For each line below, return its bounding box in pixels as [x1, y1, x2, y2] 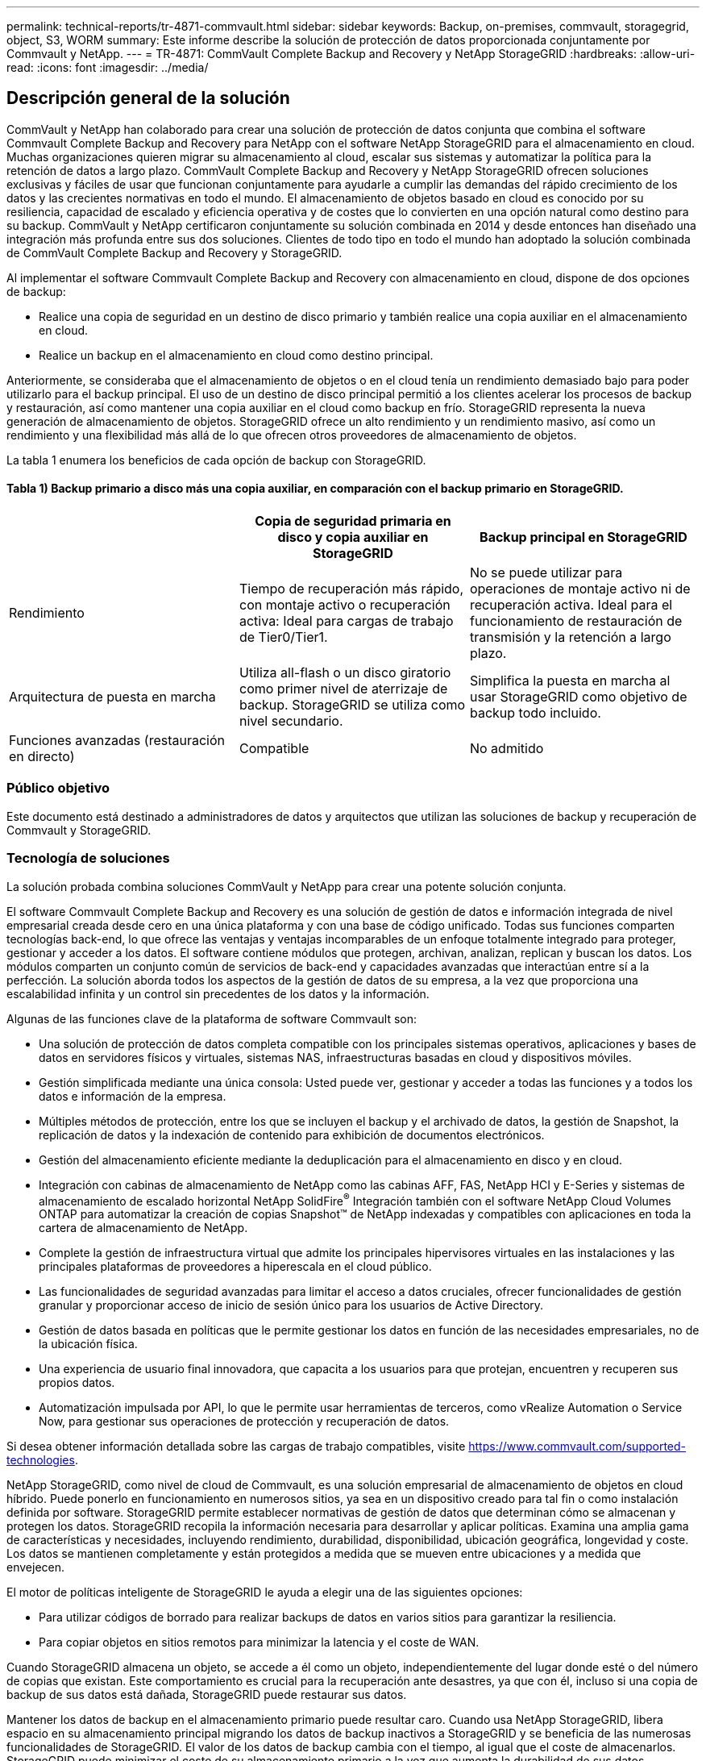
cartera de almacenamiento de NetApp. [39, 1221, 248, 1235]
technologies [6, 1453, 75, 1467]
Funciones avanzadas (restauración [9, 732, 225, 749]
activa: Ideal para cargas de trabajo [239, 613, 454, 630]
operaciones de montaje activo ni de [469, 581, 691, 597]
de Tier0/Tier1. [239, 629, 328, 646]
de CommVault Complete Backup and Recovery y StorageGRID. [6, 245, 343, 260]
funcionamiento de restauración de [469, 613, 683, 630]
